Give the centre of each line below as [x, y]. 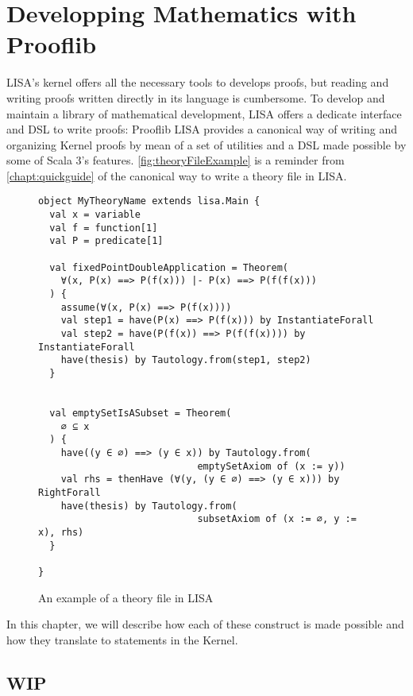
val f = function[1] [104, 228]
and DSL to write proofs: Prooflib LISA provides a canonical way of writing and [202, 129]
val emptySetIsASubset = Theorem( [141, 413]
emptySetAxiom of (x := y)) [271, 466]
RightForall [69, 492]
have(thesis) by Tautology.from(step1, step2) [186, 360]
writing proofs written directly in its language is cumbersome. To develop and [196, 97]
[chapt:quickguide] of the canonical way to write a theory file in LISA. [177, 175]
